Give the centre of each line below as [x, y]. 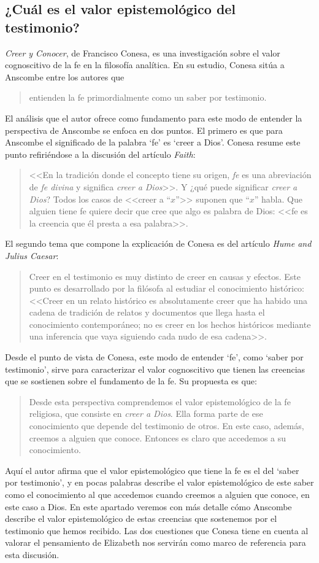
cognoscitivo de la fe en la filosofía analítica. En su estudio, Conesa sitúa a [145, 65]
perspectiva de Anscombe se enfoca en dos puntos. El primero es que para [144, 130]
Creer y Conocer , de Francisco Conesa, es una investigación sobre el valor [143, 52]
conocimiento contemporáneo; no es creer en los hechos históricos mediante [170, 324]
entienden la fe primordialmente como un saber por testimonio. [148, 97]
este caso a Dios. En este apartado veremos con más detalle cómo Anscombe [148, 506]
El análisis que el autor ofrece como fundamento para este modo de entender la [154, 118]
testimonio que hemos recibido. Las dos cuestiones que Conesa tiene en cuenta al [157, 530]
